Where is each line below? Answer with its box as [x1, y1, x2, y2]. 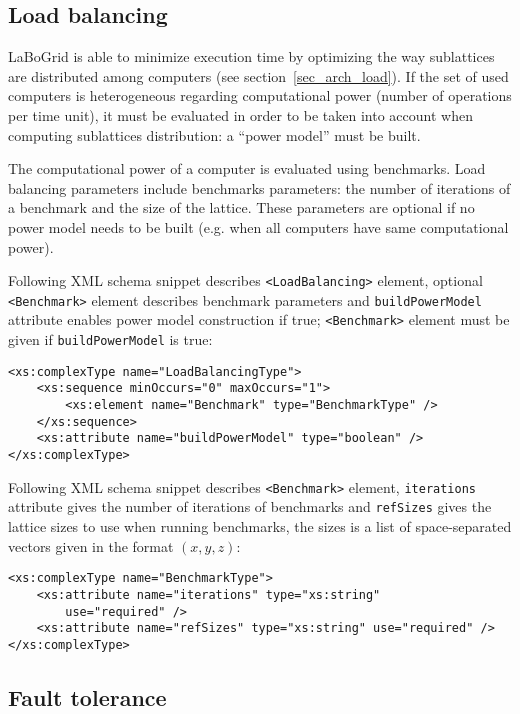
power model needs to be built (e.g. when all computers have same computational [8, 216, 509, 237]
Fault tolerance [8, 681, 167, 712]
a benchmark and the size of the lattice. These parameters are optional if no [8, 197, 475, 218]
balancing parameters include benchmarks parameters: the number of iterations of [8, 177, 511, 198]
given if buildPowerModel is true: [8, 329, 213, 350]
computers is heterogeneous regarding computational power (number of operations [8, 85, 512, 106]
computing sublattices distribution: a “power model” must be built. [8, 124, 421, 145]
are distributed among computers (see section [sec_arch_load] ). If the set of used [8, 65, 509, 86]
